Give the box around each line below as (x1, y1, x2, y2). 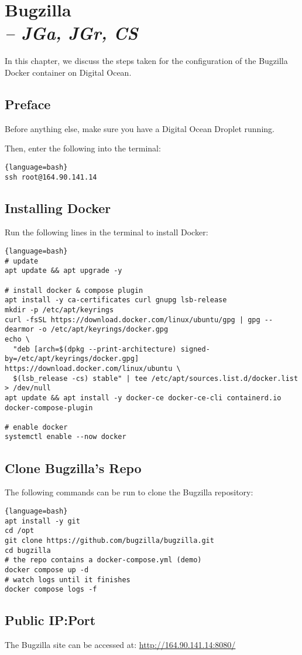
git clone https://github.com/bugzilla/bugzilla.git (5, 536, 214, 545)
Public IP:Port (5, 611, 96, 629)
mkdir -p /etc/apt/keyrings (5, 305, 114, 314)
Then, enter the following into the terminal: (5, 142, 161, 154)
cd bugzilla (5, 546, 51, 555)
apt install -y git (5, 516, 80, 525)
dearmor (5, 325, 35, 334)
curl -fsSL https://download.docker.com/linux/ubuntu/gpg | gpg (5, 315, 260, 324)
